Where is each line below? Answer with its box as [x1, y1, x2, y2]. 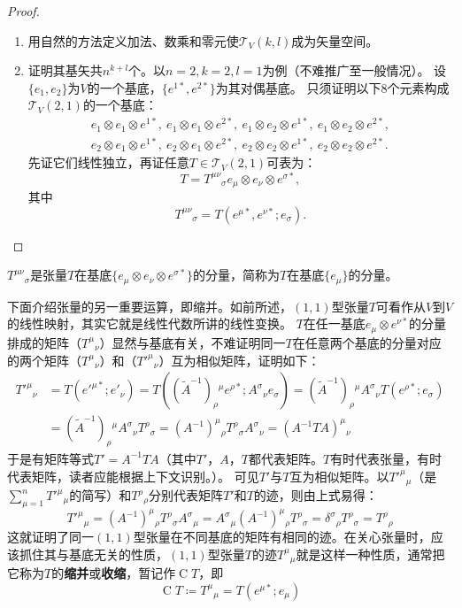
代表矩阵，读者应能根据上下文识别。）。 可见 [7, 466, 259, 485]
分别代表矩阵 [149, 486, 224, 504]
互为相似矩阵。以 [289, 466, 389, 485]
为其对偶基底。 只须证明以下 [215, 78, 381, 96]
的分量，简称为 [192, 266, 280, 284]
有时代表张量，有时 [330, 449, 443, 467]
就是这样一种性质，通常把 [296, 544, 445, 563]
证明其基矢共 [27, 61, 103, 80]
